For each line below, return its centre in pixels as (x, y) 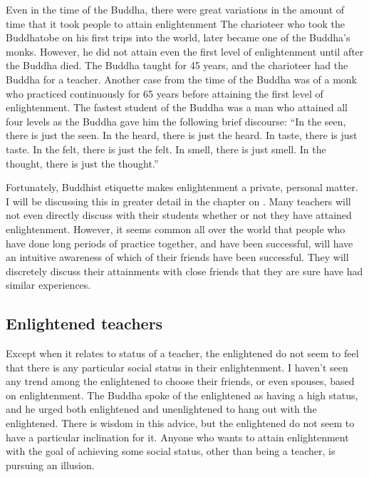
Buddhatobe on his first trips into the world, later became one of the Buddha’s (178, 37)
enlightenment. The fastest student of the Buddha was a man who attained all (177, 107)
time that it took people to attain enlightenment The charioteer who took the (176, 23)
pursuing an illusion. (50, 465)
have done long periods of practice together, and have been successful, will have (180, 243)
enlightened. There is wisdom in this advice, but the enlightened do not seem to (180, 423)
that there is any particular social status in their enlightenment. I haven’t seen (177, 367)
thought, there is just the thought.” (82, 163)
